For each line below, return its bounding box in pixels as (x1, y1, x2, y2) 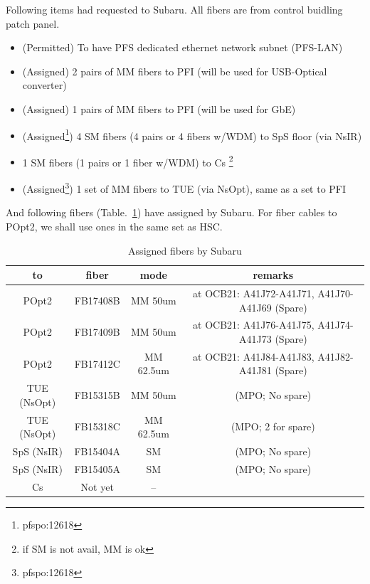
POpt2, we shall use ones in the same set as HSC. (6, 218, 223, 233)
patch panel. (6, 16, 60, 31)
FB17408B (74, 292, 120, 307)
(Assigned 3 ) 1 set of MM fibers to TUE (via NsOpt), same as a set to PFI (22, 179, 347, 196)
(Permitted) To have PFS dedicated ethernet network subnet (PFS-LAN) (22, 40, 343, 55)
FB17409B (74, 324, 120, 339)
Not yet (80, 479, 114, 494)
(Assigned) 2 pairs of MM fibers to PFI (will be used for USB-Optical (22, 63, 327, 78)
